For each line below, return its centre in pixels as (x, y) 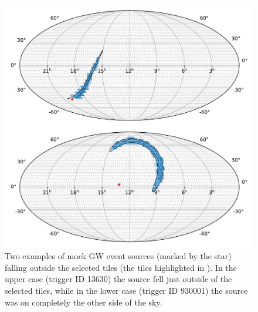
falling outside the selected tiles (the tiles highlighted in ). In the (121, 267)
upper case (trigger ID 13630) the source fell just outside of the (118, 279)
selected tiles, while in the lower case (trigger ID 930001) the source (126, 291)
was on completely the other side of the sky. (84, 302)
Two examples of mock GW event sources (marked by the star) (118, 256)
